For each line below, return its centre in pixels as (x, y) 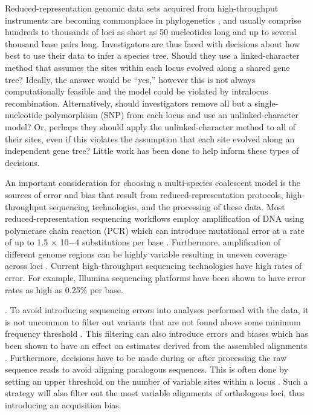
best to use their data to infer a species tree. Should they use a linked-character (152, 55)
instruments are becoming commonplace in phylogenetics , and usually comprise (153, 20)
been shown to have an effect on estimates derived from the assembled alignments (156, 346)
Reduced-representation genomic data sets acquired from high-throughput (142, 8)
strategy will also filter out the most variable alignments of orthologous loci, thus (155, 393)
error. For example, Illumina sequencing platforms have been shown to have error (155, 278)
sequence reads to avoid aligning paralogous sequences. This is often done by (147, 369)
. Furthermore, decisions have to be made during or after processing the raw (146, 357)
